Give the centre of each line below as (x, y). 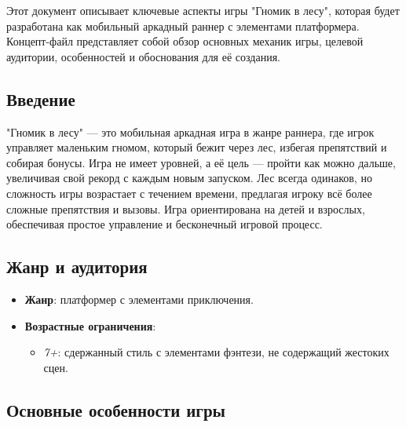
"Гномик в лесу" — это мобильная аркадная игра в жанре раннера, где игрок (190, 131)
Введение (41, 99)
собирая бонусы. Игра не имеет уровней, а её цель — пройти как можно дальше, (201, 162)
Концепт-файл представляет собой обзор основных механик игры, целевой (185, 41)
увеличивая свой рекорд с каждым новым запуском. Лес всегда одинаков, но (189, 178)
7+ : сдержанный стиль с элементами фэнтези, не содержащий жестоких (216, 352)
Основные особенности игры (116, 409)
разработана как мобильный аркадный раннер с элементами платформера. (183, 26)
